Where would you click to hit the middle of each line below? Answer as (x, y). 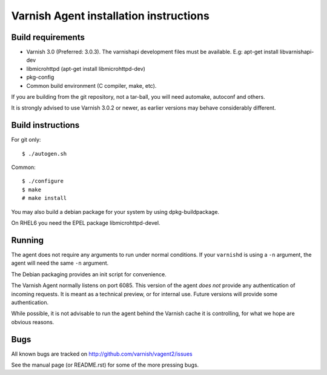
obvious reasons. (33, 322)
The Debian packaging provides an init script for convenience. (89, 274)
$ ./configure (43, 181)
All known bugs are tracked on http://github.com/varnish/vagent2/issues (102, 354)
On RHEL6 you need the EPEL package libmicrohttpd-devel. (86, 223)
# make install (45, 198)
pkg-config (40, 77)
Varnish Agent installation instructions (111, 16)
